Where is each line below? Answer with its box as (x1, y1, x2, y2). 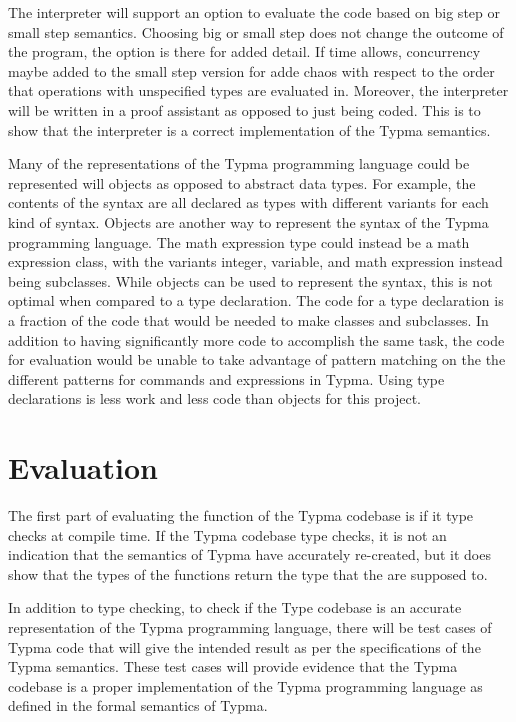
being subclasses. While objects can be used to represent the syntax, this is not (8, 270, 493, 291)
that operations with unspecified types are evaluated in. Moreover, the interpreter (8, 80, 509, 101)
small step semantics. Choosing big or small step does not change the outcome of (8, 21, 504, 42)
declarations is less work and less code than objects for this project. (8, 388, 421, 409)
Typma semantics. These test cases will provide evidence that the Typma (8, 656, 458, 677)
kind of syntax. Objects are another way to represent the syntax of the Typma (8, 211, 489, 232)
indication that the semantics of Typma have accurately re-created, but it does (8, 544, 491, 565)
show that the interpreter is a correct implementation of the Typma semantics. (8, 119, 491, 140)
